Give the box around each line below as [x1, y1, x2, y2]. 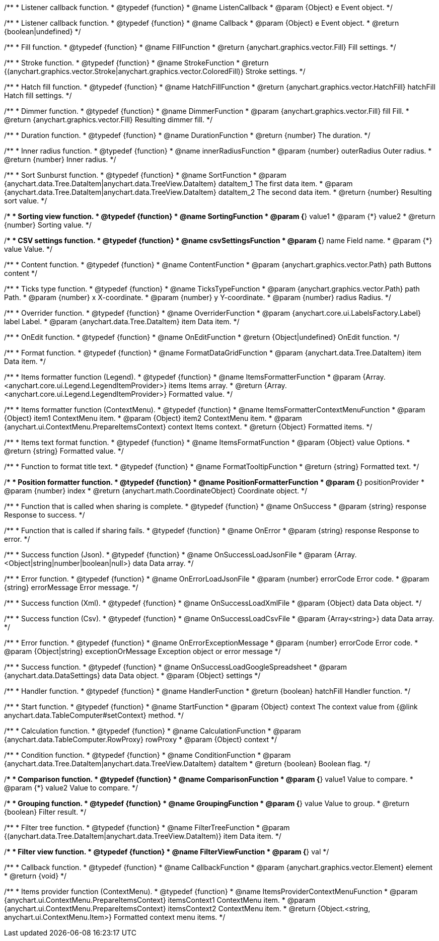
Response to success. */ [4, 511, 85, 519]
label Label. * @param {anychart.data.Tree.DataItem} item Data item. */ [4, 317, 240, 326]
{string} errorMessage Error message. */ [4, 583, 138, 592]
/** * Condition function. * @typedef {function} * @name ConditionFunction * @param [4, 751, 291, 759]
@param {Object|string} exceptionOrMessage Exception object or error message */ [4, 647, 281, 656]
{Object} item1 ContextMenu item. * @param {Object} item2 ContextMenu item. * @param [4, 414, 302, 422]
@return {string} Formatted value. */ [4, 447, 124, 455]
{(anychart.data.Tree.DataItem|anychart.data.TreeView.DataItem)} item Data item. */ [4, 832, 281, 840]
